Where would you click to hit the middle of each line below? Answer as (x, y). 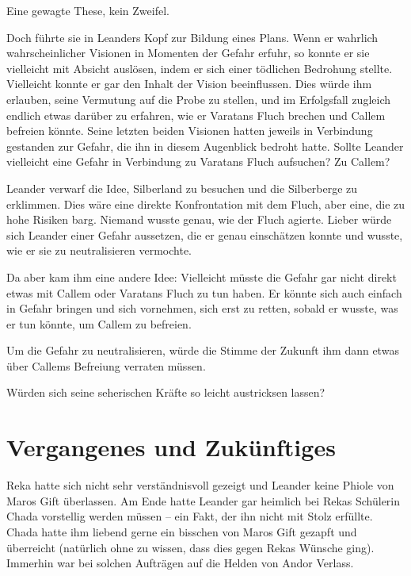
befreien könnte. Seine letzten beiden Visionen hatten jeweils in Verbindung (190, 131)
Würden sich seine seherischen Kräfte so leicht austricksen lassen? (166, 392)
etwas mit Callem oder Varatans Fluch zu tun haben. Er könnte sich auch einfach (204, 292)
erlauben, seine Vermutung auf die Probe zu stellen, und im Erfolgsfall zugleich (198, 99)
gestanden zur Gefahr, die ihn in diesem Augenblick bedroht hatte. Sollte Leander (205, 146)
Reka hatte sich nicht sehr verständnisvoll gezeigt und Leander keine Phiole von (200, 485)
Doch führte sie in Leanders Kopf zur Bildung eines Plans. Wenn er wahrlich (192, 37)
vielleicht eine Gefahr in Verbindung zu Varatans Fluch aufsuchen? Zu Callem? (198, 161)
